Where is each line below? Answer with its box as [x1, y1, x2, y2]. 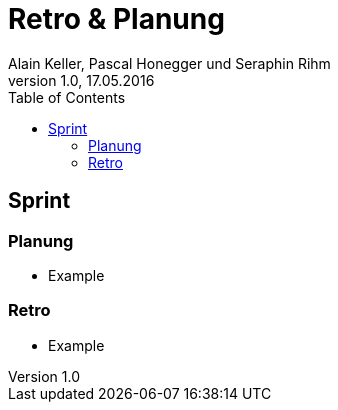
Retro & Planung [8, 2, 225, 36]
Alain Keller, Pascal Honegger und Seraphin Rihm [8, 54, 331, 72]
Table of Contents [8, 88, 126, 106]
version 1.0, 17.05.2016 [8, 71, 155, 89]
